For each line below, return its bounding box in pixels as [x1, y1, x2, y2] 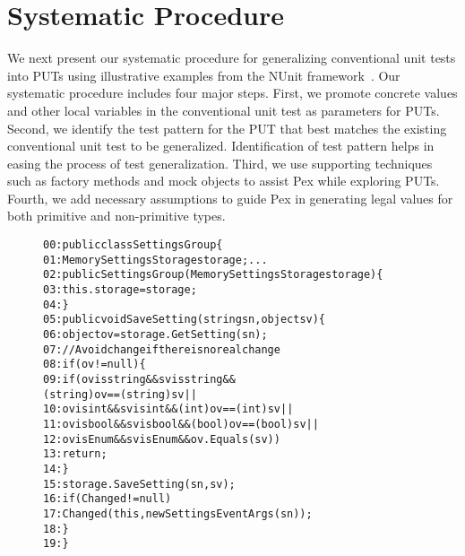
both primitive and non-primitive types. [7, 206, 226, 225]
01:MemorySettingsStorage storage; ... [43, 253, 268, 266]
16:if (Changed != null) [43, 492, 172, 506]
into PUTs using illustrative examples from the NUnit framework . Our [7, 65, 400, 84]
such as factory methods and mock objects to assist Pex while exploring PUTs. [7, 171, 440, 190]
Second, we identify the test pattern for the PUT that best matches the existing [7, 118, 447, 137]
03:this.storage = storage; [43, 283, 197, 297]
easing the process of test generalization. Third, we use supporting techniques [7, 153, 433, 172]
